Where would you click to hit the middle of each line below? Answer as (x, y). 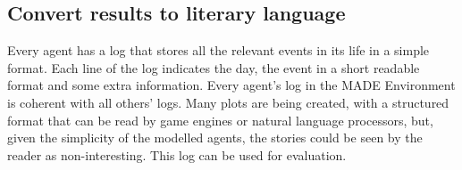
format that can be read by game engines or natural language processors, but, (220, 120)
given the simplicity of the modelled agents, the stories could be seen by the (215, 138)
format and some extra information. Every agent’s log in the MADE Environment (231, 85)
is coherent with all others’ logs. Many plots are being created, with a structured (228, 102)
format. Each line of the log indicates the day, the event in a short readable (214, 67)
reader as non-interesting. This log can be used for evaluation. (177, 154)
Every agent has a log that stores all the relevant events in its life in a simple (218, 50)
